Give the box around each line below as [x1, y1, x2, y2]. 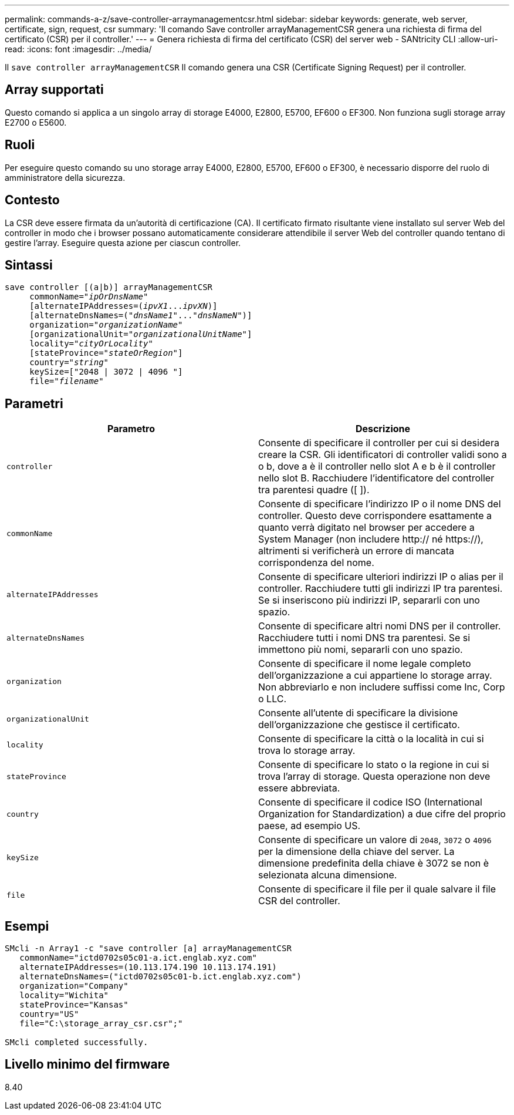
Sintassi [5, 257, 53, 272]
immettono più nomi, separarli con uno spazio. [258, 644, 463, 656]
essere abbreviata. [258, 782, 340, 794]
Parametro [107, 423, 155, 435]
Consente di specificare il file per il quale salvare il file [258, 883, 496, 895]
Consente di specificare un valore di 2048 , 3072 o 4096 [258, 834, 492, 846]
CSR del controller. [258, 895, 340, 907]
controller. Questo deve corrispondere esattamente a [258, 510, 492, 522]
